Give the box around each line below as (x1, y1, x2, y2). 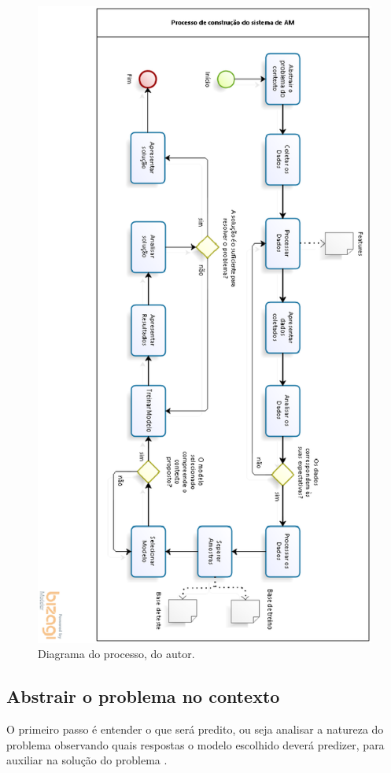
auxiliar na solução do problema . (6, 752, 168, 768)
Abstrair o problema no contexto (6, 684, 280, 708)
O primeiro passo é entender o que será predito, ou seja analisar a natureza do (6, 720, 384, 737)
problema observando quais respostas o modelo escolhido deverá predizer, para (6, 736, 385, 753)
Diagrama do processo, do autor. (38, 645, 195, 662)
